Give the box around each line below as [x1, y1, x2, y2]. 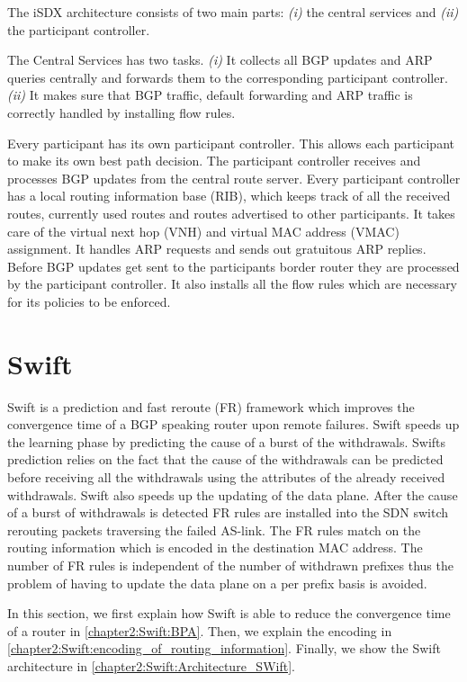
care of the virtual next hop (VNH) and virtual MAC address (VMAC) [7, 221, 400, 240]
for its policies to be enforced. [7, 292, 171, 310]
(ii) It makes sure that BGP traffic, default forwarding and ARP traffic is [7, 85, 413, 104]
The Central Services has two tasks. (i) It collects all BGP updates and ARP [7, 50, 433, 69]
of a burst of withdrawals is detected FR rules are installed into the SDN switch [7, 503, 449, 522]
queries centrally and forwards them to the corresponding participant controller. [7, 67, 448, 86]
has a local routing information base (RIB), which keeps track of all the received [7, 186, 451, 205]
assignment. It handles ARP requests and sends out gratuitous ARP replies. [7, 239, 427, 258]
